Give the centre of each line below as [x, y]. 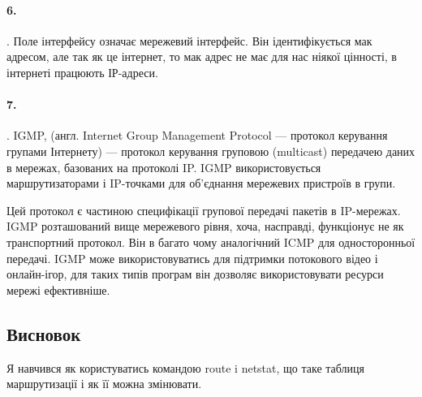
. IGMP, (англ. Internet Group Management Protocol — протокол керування [197, 135]
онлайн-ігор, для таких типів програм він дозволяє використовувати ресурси [195, 274]
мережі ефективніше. [58, 289]
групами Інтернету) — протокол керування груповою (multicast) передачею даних [211, 151]
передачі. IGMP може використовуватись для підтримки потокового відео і [192, 258]
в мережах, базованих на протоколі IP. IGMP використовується [164, 167]
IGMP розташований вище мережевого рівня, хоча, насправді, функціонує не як [205, 226]
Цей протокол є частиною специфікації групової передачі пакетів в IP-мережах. [204, 210]
